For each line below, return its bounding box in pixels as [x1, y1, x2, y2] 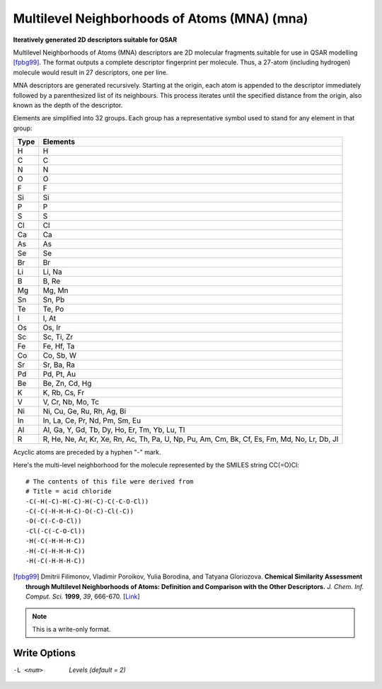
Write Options [13, 647, 76, 659]
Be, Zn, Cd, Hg [42, 379, 92, 389]
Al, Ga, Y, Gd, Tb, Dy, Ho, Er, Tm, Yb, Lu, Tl [42, 425, 185, 435]
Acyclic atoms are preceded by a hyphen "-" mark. [13, 448, 161, 457]
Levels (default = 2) [69, 666, 127, 674]
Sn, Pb [42, 295, 65, 304]
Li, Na [42, 267, 63, 277]
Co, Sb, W [42, 351, 77, 360]
